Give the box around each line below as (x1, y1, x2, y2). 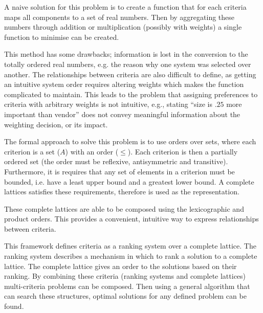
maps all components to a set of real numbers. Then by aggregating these (4, 11, 235, 22)
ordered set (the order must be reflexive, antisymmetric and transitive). (4, 156, 228, 167)
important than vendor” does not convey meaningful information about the (4, 108, 240, 119)
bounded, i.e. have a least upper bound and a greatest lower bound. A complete (4, 176, 254, 187)
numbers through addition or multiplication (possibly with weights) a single (4, 21, 242, 32)
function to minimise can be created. (4, 31, 119, 42)
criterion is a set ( (4, 146, 60, 156)
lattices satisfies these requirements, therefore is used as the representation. (4, 186, 239, 197)
